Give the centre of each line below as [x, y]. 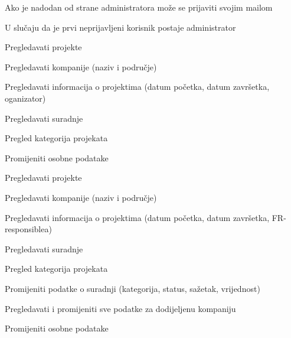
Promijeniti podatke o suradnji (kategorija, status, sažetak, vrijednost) [133, 288]
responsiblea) [28, 229]
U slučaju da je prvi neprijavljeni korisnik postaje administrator [120, 27]
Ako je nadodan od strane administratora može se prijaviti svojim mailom [139, 7]
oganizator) [25, 98]
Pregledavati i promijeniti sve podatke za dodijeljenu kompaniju [120, 308]
